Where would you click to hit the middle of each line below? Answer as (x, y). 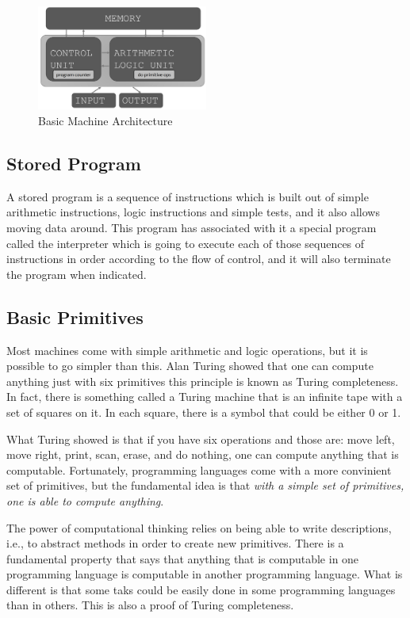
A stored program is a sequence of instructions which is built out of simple (188, 196)
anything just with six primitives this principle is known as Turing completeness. (203, 381)
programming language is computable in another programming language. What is (205, 574)
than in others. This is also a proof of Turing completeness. (150, 605)
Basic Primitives (75, 317)
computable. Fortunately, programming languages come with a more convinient (199, 469)
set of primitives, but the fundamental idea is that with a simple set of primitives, (205, 485)
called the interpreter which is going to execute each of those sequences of (186, 243)
